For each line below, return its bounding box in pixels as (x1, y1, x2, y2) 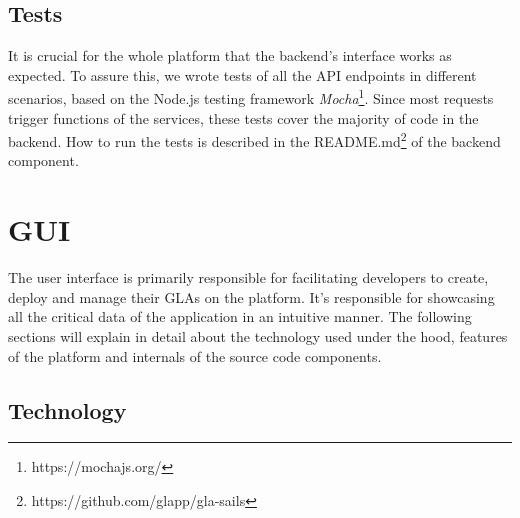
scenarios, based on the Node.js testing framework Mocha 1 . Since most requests (8, 85, 494, 109)
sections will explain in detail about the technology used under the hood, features (8, 325, 508, 346)
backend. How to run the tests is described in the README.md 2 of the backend (8, 128, 501, 151)
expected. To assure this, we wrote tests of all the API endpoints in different (8, 64, 477, 85)
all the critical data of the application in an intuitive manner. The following (8, 306, 472, 327)
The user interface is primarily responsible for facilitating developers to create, (8, 267, 489, 288)
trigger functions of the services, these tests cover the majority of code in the (8, 107, 479, 128)
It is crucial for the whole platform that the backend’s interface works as (8, 45, 452, 66)
